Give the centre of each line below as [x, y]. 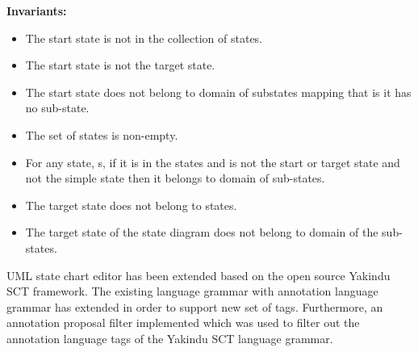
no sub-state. [57, 108]
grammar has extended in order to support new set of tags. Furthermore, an [195, 306]
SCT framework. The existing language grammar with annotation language [192, 291]
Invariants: [37, 10]
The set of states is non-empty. [102, 134]
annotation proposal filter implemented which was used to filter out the [183, 323]
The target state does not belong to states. [131, 205]
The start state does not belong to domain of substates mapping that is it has [218, 92]
